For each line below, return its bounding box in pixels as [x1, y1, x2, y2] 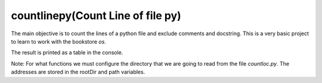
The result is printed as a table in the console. [11, 49, 123, 56]
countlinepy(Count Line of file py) [11, 9, 181, 22]
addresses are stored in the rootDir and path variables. [11, 69, 145, 76]
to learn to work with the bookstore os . [11, 38, 107, 45]
